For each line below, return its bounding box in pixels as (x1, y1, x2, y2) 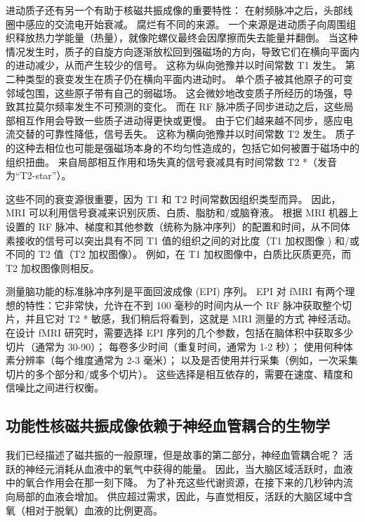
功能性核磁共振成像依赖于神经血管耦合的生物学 (6, 415, 330, 436)
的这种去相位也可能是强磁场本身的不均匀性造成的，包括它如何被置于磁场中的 (6, 140, 359, 155)
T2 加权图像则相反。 (6, 260, 100, 275)
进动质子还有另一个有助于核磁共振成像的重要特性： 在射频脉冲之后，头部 (6, 3, 343, 17)
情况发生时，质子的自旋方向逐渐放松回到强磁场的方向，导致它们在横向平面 (6, 44, 350, 58)
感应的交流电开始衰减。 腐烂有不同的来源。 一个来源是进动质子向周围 (25, 16, 347, 31)
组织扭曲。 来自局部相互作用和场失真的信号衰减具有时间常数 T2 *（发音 (6, 154, 338, 169)
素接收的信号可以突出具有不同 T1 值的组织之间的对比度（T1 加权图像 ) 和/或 (6, 233, 359, 247)
